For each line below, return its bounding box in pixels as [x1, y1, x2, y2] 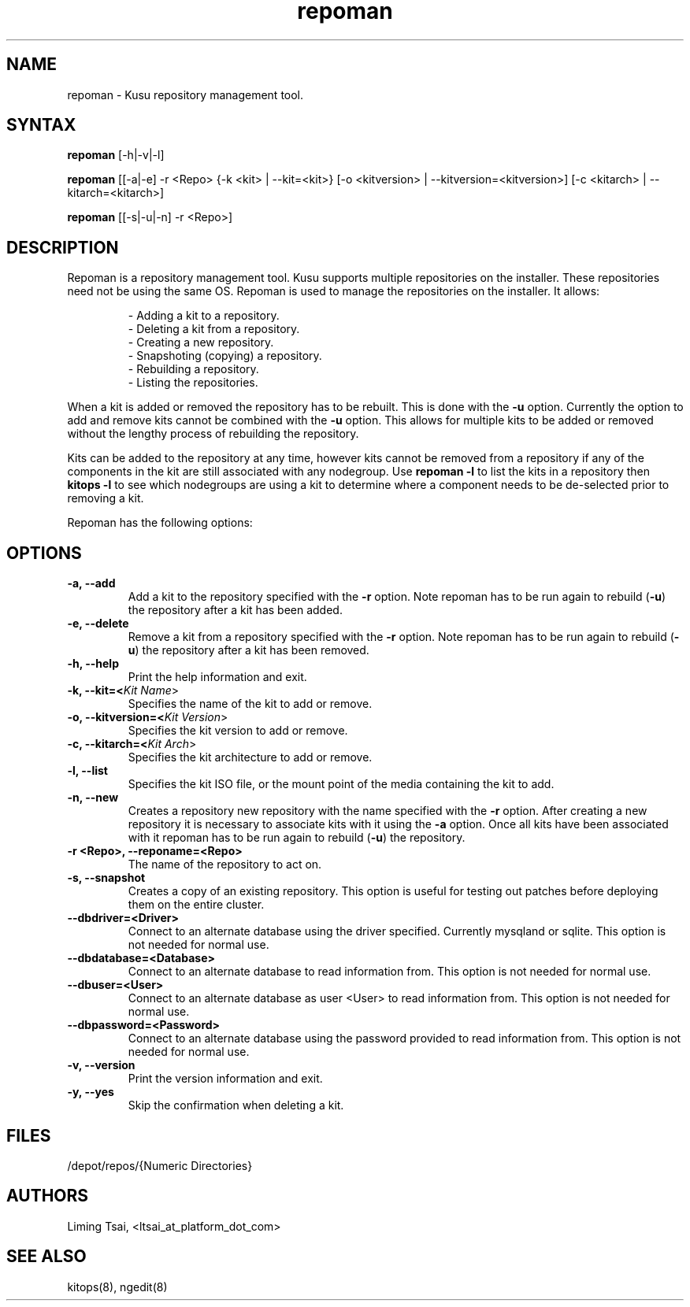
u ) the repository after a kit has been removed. [128, 643, 369, 657]
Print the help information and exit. [128, 670, 307, 684]
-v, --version [67, 1058, 135, 1072]
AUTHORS [6, 1186, 89, 1206]
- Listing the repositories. [128, 376, 258, 390]
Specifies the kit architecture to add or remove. [128, 750, 373, 765]
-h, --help [67, 657, 119, 671]
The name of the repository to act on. [128, 857, 322, 872]
